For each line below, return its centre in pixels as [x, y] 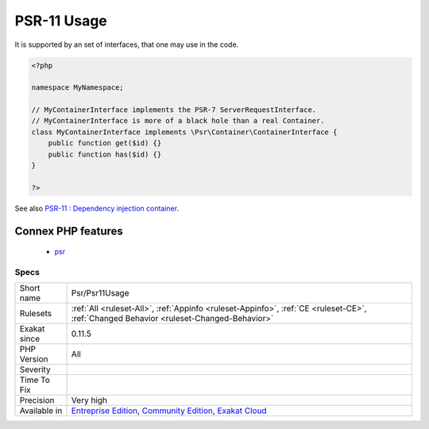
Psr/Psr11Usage [100, 293]
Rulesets [35, 314]
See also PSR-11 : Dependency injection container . [97, 208]
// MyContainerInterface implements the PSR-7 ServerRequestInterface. [174, 110]
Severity [35, 369]
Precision [37, 400]
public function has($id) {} [105, 154]
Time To [35, 380]
